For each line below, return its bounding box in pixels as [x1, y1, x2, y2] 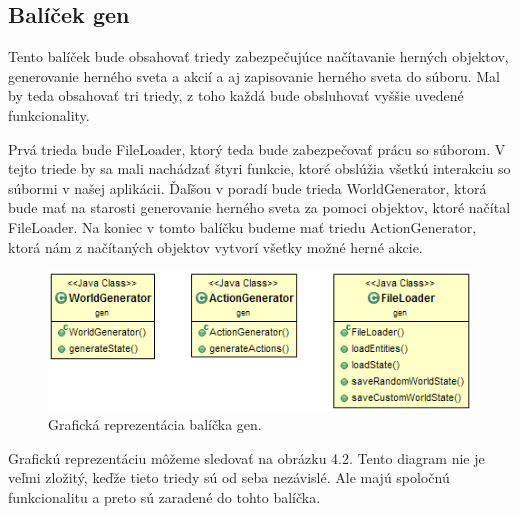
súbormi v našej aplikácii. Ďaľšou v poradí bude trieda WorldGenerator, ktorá [8, 177, 487, 198]
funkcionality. [8, 104, 90, 125]
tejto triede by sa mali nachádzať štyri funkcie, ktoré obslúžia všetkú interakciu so [8, 158, 511, 179]
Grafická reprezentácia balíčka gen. [48, 414, 262, 435]
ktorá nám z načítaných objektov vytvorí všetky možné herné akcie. [8, 236, 423, 257]
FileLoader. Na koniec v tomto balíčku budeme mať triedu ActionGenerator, [8, 216, 477, 237]
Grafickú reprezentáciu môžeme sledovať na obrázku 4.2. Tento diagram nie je [8, 447, 485, 468]
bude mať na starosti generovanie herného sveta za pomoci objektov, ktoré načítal [8, 197, 511, 218]
